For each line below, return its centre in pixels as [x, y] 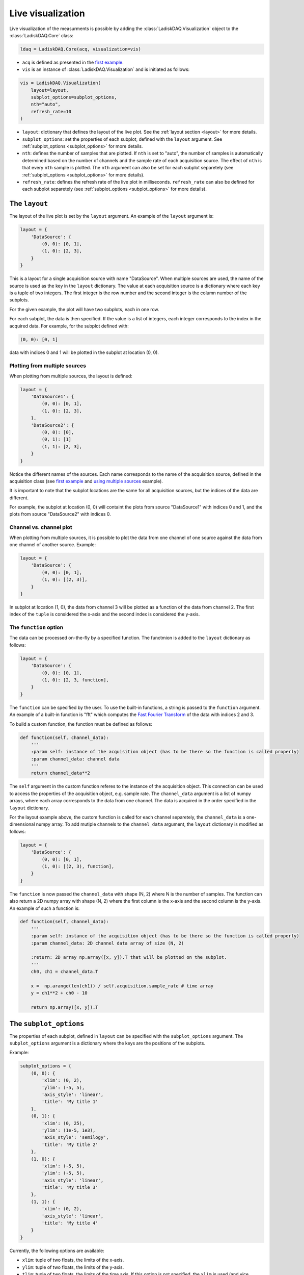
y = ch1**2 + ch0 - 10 [59, 993]
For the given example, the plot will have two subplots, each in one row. [85, 309]
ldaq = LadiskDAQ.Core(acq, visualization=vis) [80, 49]
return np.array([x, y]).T [65, 1008]
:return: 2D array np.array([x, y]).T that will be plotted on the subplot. [129, 957]
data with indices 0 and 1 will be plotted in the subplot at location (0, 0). [84, 352]
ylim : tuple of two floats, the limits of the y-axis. [73, 1267]
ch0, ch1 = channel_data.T [65, 972]
